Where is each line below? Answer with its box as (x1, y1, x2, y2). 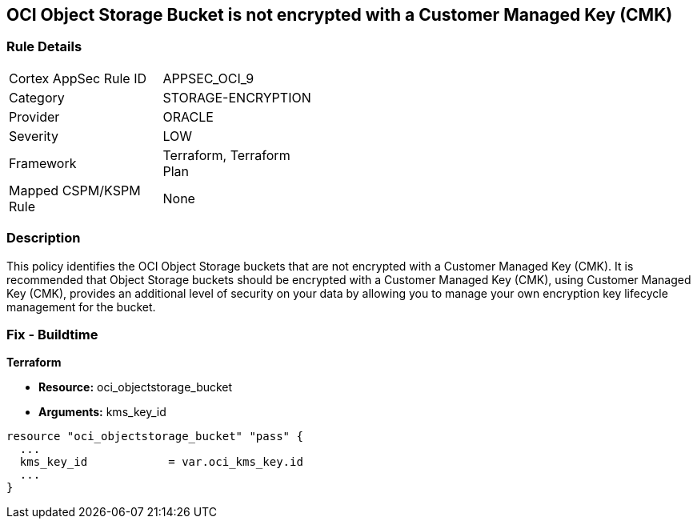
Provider (9, 108, 60, 125)
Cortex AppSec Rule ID (9, 70, 147, 86)
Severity (9, 127, 58, 144)
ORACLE (162, 108, 214, 125)
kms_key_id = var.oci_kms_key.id (19, 455, 303, 469)
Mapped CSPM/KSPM (9, 182, 141, 198)
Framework (9, 154, 77, 171)
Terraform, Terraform (162, 146, 290, 163)
